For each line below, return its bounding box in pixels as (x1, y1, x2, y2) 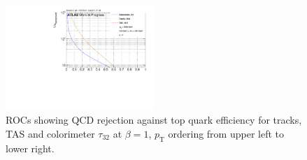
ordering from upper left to (168, 126, 284, 141)
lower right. (6, 140, 55, 155)
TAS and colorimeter (6, 126, 95, 141)
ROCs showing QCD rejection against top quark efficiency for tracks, (6, 112, 302, 127)
